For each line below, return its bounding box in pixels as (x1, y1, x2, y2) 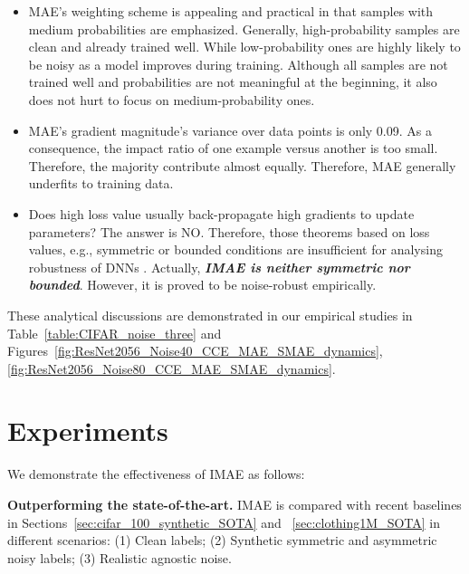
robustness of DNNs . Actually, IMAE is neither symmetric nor (28, 257, 410, 276)
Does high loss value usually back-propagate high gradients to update (28, 204, 415, 223)
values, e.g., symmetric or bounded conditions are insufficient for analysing (28, 240, 443, 259)
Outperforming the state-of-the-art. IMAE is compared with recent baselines (7, 495, 462, 513)
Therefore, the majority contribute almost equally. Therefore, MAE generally (28, 156, 456, 175)
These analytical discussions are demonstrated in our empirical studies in (7, 305, 413, 324)
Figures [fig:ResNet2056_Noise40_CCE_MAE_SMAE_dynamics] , (7, 341, 383, 360)
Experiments (7, 412, 168, 449)
